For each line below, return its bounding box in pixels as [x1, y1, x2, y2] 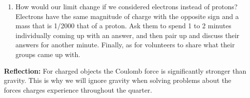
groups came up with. [15, 49, 81, 59]
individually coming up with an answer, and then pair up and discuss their [15, 30, 240, 40]
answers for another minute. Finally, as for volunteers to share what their [15, 39, 235, 50]
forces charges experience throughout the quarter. [4, 84, 152, 95]
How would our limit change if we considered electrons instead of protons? [15, 1, 238, 11]
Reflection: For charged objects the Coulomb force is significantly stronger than [4, 65, 247, 76]
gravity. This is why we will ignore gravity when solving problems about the [4, 75, 231, 85]
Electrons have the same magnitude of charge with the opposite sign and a [15, 11, 239, 21]
